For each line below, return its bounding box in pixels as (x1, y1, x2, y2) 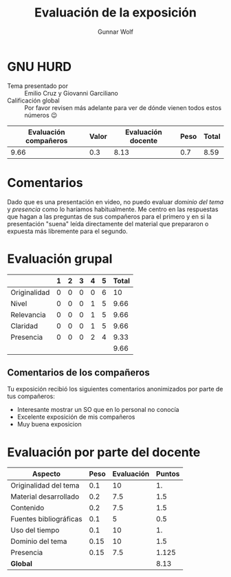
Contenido (10, 503, 45, 513)
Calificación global (7, 96, 60, 105)
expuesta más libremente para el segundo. (7, 227, 129, 235)
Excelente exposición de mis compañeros (16, 413, 135, 421)
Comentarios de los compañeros (7, 367, 150, 378)
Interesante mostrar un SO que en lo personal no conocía (16, 406, 179, 414)
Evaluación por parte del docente (7, 444, 201, 460)
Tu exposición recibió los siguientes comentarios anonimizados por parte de (7, 385, 223, 393)
